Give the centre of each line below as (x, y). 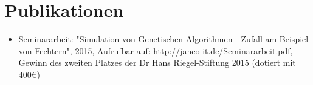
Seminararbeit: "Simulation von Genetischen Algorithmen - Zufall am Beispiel (163, 39)
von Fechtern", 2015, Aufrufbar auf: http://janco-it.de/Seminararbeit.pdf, (156, 50)
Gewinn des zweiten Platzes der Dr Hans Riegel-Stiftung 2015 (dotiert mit (157, 62)
